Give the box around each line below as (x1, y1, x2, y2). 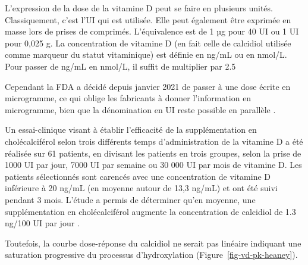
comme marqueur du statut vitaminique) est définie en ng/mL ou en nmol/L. (5, 48, 287, 61)
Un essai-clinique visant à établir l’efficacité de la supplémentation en (5, 123, 257, 136)
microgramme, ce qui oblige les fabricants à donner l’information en (5, 92, 252, 104)
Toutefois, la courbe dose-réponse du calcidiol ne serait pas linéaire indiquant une (5, 236, 301, 249)
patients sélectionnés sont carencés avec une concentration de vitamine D (5, 170, 271, 182)
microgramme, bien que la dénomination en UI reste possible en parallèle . (5, 103, 276, 116)
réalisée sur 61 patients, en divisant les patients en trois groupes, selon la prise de (5, 146, 301, 159)
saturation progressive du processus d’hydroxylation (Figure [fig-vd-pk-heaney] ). (5, 248, 298, 261)
